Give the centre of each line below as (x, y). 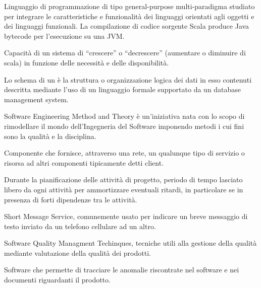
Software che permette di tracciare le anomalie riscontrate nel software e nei (122, 270)
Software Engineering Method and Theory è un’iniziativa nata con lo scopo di (124, 116)
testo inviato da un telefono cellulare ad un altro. (80, 226)
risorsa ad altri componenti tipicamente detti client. (84, 162)
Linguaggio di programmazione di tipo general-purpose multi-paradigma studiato (129, 6)
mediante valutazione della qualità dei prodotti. (77, 253)
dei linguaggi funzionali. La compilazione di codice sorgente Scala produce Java (127, 26)
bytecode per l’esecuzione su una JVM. (64, 35)
